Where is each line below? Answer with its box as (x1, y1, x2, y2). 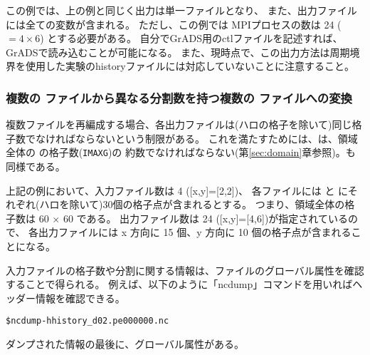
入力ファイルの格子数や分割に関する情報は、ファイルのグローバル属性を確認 (6, 262, 364, 277)
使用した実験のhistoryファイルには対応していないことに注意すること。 (25, 58, 355, 73)
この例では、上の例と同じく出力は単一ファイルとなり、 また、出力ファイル (6, 3, 357, 17)
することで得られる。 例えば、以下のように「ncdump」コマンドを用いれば (6, 277, 353, 292)
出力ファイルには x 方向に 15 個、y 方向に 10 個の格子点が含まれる (38, 225, 351, 240)
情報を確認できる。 (35, 290, 125, 305)
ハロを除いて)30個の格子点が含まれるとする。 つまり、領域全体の (39, 197, 345, 212)
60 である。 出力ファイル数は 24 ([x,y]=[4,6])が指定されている (63, 210, 348, 225)
